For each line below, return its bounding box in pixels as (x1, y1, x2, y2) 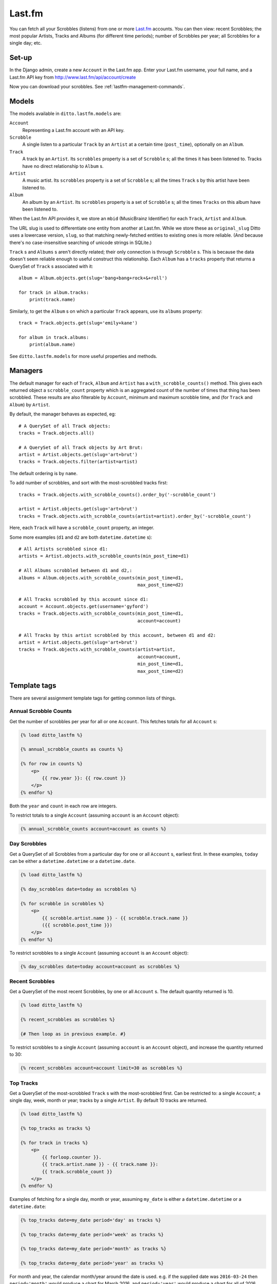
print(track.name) (29, 297, 76, 303)
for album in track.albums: (18, 334, 89, 340)
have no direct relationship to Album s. (22, 163, 104, 169)
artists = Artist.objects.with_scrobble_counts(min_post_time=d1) (18, 553, 189, 559)
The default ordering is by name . (9, 470, 78, 476)
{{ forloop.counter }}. (42, 1154, 102, 1160)
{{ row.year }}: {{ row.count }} (42, 775, 126, 781)
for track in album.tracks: (18, 289, 89, 295)
